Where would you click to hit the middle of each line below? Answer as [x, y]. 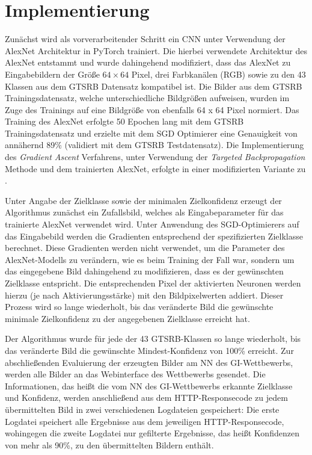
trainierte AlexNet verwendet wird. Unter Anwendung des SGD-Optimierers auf [152, 224]
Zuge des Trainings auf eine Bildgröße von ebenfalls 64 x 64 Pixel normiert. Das [152, 109]
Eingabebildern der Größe [52, 74]
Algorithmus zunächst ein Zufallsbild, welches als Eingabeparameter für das [144, 212]
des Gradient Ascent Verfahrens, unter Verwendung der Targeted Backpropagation [155, 157]
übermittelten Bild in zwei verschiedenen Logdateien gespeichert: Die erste [142, 409]
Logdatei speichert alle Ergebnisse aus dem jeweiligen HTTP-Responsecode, [145, 421]
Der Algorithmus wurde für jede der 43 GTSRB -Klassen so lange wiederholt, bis [153, 339]
